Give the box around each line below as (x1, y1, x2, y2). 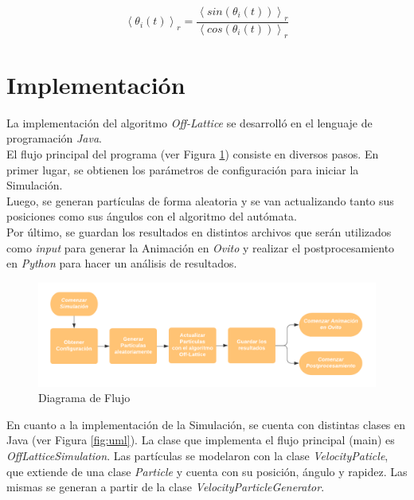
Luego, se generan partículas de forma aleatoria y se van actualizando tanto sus (6, 192, 394, 209)
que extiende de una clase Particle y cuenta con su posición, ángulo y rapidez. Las (6, 463, 408, 479)
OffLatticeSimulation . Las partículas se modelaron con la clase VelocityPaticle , (6, 447, 389, 463)
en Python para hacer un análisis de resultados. (6, 255, 237, 271)
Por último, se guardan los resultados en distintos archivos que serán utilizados (6, 223, 392, 240)
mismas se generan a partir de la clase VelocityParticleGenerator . (6, 479, 325, 495)
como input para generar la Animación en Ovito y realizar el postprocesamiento (6, 239, 395, 256)
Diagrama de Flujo (38, 389, 131, 406)
